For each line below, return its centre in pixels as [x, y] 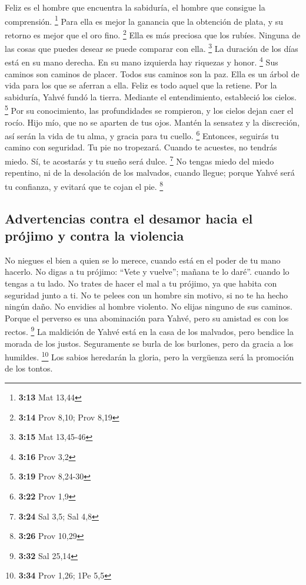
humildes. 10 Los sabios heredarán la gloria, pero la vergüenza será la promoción [149, 356]
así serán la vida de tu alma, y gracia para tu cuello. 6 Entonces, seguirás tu [142, 135]
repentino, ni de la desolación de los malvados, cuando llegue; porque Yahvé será [150, 172]
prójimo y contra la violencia [94, 235]
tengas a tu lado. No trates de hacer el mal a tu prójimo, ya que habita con [141, 283]
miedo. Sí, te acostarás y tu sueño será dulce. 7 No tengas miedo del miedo [139, 160]
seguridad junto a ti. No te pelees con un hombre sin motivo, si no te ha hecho [147, 295]
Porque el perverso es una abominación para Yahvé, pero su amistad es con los [147, 318]
